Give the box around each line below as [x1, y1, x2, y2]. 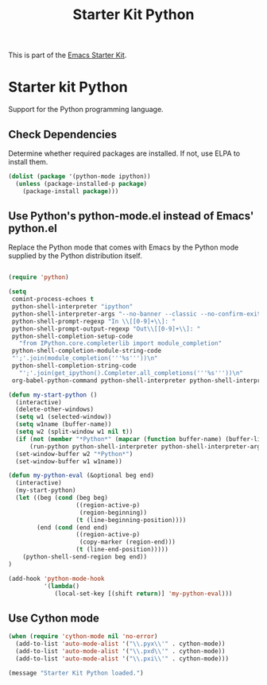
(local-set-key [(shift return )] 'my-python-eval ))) [54, 590, 233, 598]
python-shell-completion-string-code [11, 362, 137, 370]
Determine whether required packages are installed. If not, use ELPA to [8, 149, 241, 158]
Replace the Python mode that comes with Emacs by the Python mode [8, 242, 239, 252]
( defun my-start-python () [8, 391, 98, 399]
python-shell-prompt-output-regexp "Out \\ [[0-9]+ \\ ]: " [11, 324, 201, 333]
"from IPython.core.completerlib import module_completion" [18, 339, 222, 347]
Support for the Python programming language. [8, 105, 164, 114]
